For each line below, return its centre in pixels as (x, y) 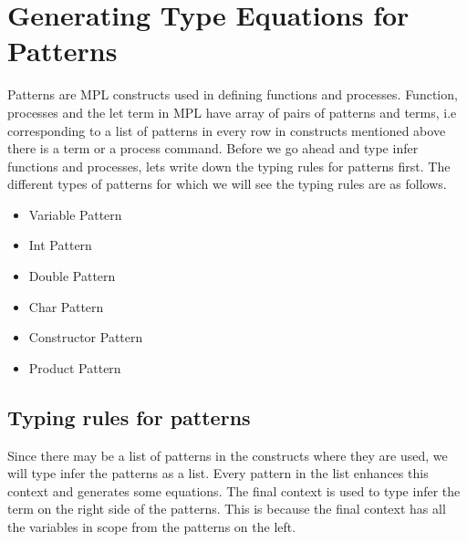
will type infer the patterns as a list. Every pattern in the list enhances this (218, 473)
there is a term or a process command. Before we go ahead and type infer (213, 148)
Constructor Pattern (86, 337)
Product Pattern (75, 367)
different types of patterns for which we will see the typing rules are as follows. (227, 184)
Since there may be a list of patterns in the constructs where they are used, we (228, 455)
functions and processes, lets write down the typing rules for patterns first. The (229, 166)
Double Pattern (72, 276)
